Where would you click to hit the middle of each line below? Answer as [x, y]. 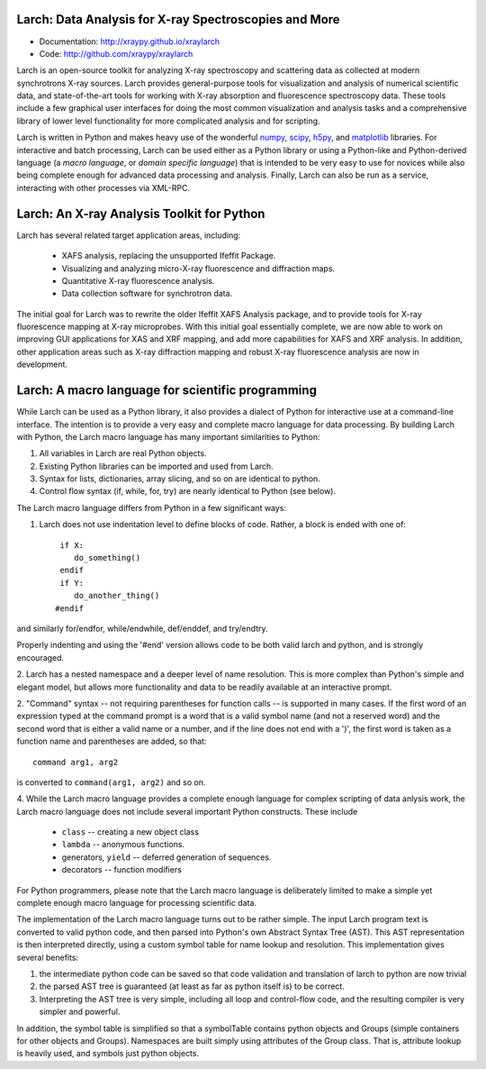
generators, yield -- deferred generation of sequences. [166, 857]
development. [42, 364]
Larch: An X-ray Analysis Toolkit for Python [141, 213]
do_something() [107, 558]
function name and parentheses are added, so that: [112, 741]
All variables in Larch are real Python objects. [123, 453]
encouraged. [40, 657]
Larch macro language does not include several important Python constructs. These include [187, 811]
